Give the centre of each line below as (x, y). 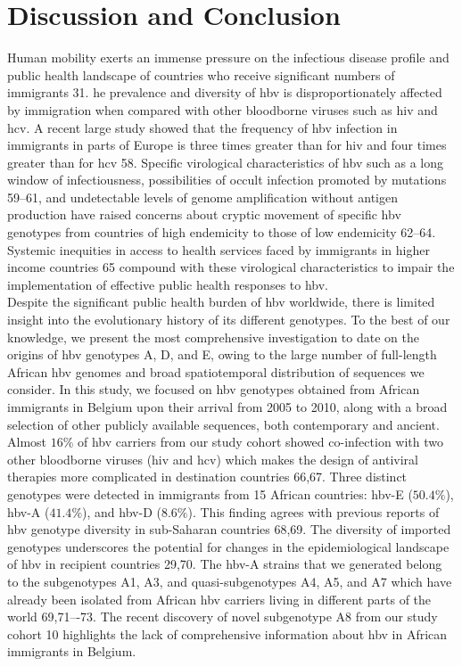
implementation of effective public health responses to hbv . (168, 284)
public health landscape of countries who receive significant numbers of (201, 74)
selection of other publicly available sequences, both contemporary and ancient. (223, 424)
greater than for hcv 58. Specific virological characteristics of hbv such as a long (226, 162)
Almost (27, 442)
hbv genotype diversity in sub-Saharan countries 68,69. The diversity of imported (229, 529)
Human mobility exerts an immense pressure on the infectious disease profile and (228, 58)
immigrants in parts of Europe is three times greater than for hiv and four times (227, 145)
